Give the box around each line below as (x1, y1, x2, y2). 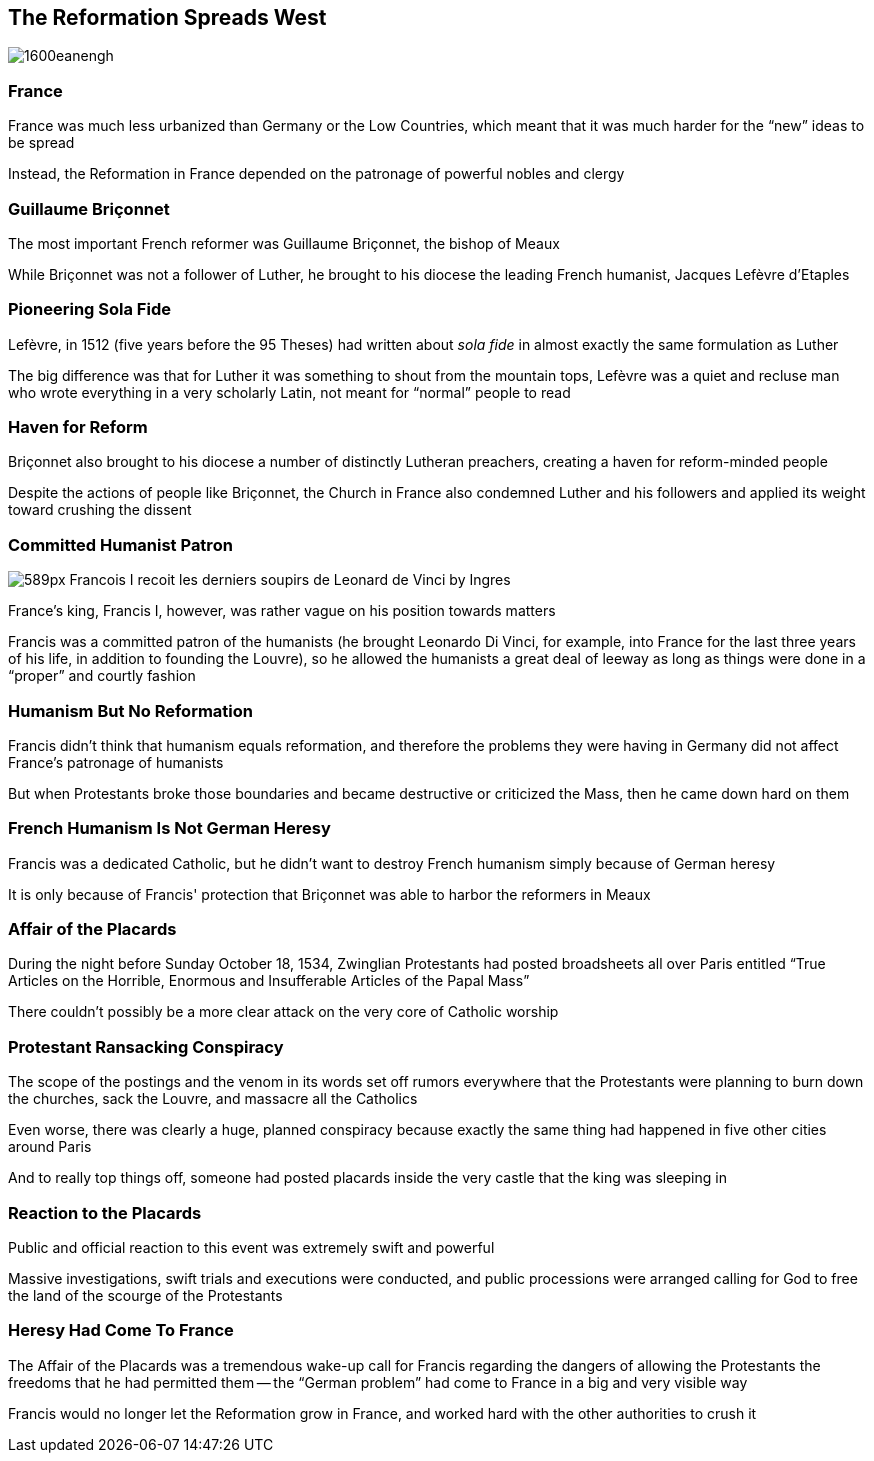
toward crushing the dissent (8, 501, 192, 519)
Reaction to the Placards (8, 1202, 202, 1223)
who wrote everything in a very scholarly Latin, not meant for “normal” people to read (8, 383, 571, 401)
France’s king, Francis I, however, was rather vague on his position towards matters (8, 602, 556, 620)
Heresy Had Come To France (8, 1320, 234, 1341)
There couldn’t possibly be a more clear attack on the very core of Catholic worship (8, 1003, 559, 1021)
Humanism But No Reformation (8, 700, 253, 721)
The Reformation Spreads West (8, 5, 327, 30)
